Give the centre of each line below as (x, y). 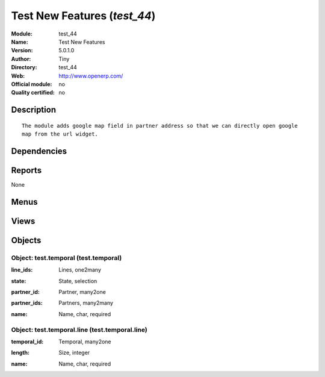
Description (34, 110)
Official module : (32, 84)
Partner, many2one (82, 291)
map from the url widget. (60, 134)
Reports (26, 170)
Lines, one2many (80, 270)
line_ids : (22, 270)
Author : (21, 59)
